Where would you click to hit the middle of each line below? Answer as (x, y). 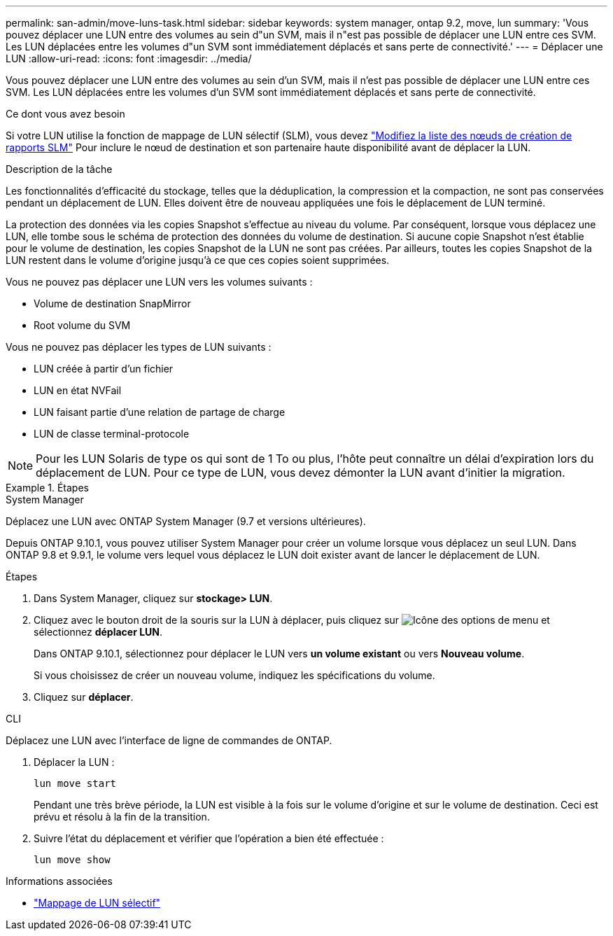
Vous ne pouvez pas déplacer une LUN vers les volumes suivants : (159, 282)
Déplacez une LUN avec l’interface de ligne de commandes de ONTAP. (169, 740)
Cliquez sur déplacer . (84, 697)
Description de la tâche (59, 169)
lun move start (75, 783)
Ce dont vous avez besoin (65, 114)
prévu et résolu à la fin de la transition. (122, 817)
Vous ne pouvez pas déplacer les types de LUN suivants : (139, 347)
